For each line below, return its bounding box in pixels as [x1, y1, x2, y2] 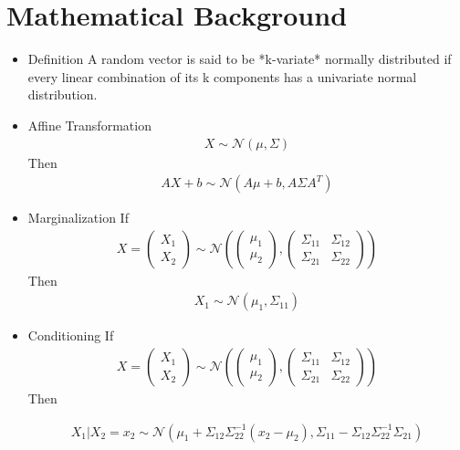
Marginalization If [27, 208, 129, 227]
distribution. [27, 85, 98, 104]
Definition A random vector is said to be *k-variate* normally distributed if [27, 49, 452, 68]
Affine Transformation [27, 115, 152, 134]
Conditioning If [27, 326, 114, 345]
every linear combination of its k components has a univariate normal [27, 67, 417, 86]
